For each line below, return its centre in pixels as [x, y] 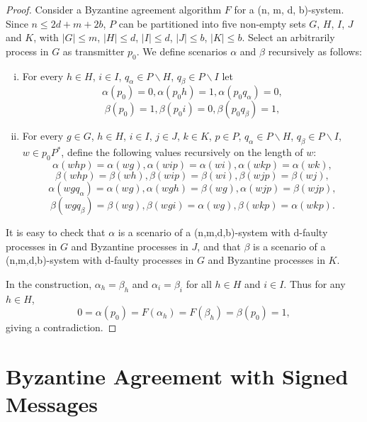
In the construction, [49, 283]
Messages [52, 404]
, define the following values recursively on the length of [182, 152]
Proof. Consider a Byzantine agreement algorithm [114, 9]
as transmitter [94, 51]
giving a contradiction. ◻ [61, 327]
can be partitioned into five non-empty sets [212, 23]
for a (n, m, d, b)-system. [289, 9]
